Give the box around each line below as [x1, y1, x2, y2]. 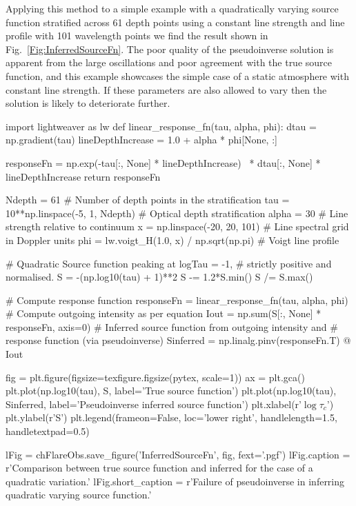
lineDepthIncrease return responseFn [6, 169, 161, 183]
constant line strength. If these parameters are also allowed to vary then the [6, 82, 327, 97]
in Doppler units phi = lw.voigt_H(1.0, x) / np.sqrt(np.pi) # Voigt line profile [6, 232, 339, 247]
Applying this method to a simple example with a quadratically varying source [6, 1, 339, 15]
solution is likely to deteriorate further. [6, 96, 170, 110]
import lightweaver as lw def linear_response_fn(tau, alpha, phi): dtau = [6, 119, 317, 133]
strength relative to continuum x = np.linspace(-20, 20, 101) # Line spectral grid [6, 219, 349, 234]
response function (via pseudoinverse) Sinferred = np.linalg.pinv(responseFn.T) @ [6, 333, 351, 347]
